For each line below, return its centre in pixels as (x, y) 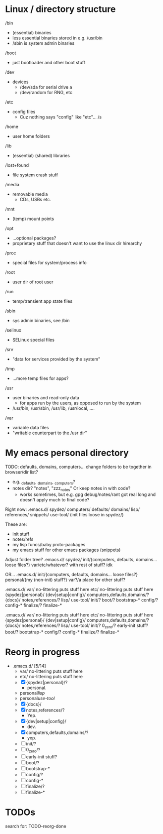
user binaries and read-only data (46, 397)
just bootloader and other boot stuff (49, 62)
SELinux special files (33, 340)
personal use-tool (37, 699)
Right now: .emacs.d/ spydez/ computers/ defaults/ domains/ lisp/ (73, 509)
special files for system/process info (49, 262)
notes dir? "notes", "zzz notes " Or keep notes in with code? (71, 489)
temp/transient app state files (42, 301)
